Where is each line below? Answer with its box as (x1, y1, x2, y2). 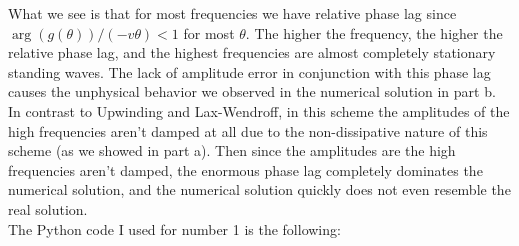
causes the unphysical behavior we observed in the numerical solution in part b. (8, 81, 496, 102)
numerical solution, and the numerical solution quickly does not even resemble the (8, 179, 511, 200)
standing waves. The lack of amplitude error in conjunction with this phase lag (8, 61, 491, 82)
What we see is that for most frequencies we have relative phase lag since (8, 3, 457, 23)
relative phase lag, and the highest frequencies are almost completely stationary (8, 42, 496, 63)
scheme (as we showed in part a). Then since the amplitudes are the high (8, 140, 456, 161)
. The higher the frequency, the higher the (245, 22, 503, 43)
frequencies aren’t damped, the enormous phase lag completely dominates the (8, 159, 483, 180)
